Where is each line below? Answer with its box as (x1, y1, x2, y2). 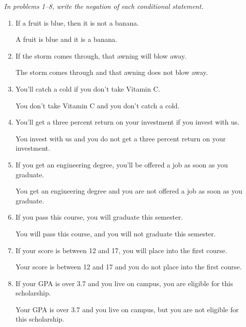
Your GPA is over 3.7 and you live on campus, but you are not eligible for (15, 304, 239, 314)
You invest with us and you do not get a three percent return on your (15, 133, 226, 143)
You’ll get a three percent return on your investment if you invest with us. (15, 117, 240, 127)
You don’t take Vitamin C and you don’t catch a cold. (15, 100, 180, 110)
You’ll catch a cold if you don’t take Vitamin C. (15, 83, 160, 94)
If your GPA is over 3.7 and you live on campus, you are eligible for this (15, 278, 233, 288)
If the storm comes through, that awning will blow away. (15, 50, 186, 61)
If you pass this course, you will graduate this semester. (15, 212, 183, 222)
